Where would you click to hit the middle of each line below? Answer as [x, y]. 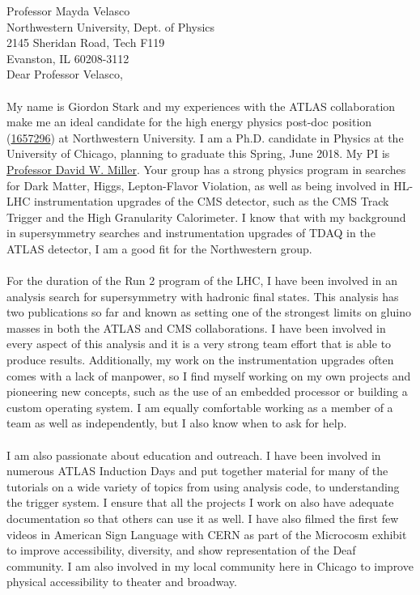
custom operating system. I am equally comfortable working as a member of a [200, 407]
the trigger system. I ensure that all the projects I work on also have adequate [200, 502]
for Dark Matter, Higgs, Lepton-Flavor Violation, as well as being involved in [198, 185]
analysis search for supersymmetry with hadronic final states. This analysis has [203, 296]
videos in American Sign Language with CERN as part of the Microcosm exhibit [207, 534]
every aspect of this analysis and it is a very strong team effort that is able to [199, 344]
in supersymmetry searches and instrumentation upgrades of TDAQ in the [191, 233]
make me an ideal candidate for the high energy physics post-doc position [189, 122]
